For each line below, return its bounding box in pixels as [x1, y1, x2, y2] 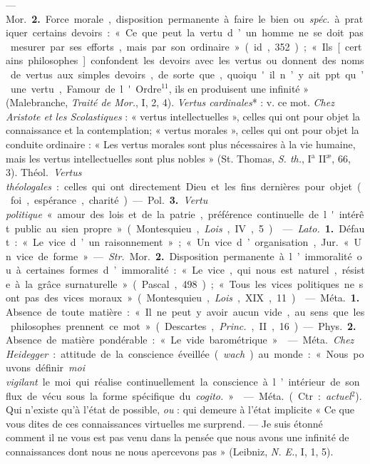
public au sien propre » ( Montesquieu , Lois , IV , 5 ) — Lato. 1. [14, 220, 334, 235]
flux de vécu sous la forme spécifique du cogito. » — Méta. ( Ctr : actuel [6, 388, 351, 403]
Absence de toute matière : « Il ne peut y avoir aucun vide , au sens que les [6, 304, 365, 319]
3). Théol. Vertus [6, 165, 82, 180]
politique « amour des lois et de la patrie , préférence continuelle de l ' [6, 206, 334, 221]
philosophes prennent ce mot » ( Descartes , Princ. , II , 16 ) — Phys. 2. [10, 318, 356, 333]
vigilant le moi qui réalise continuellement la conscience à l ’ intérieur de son [6, 374, 360, 389]
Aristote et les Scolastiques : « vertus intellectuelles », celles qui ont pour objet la [6, 108, 361, 123]
